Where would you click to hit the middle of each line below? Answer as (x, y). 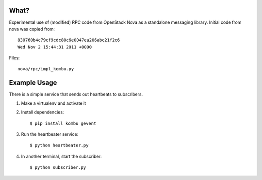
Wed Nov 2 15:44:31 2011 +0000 (55, 47)
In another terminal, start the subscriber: (61, 156)
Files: (14, 58)
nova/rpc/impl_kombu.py (46, 69)
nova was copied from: (32, 29)
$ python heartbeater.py (59, 145)
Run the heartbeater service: (50, 134)
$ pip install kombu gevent (63, 123)
